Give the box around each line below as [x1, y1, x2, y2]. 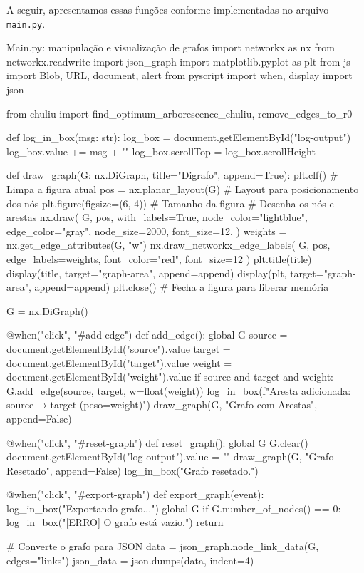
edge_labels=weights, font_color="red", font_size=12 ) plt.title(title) [6, 251, 312, 266]
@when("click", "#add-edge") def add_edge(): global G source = [6, 327, 288, 342]
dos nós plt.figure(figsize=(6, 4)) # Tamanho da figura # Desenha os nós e [6, 195, 334, 210]
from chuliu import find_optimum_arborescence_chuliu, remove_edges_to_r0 [6, 105, 353, 120]
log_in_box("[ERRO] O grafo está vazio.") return [6, 515, 224, 530]
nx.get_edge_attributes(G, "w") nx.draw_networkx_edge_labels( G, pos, [6, 237, 331, 252]
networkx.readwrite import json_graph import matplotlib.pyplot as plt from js [6, 53, 350, 68]
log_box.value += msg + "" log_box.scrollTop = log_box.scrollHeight [6, 143, 316, 158]
